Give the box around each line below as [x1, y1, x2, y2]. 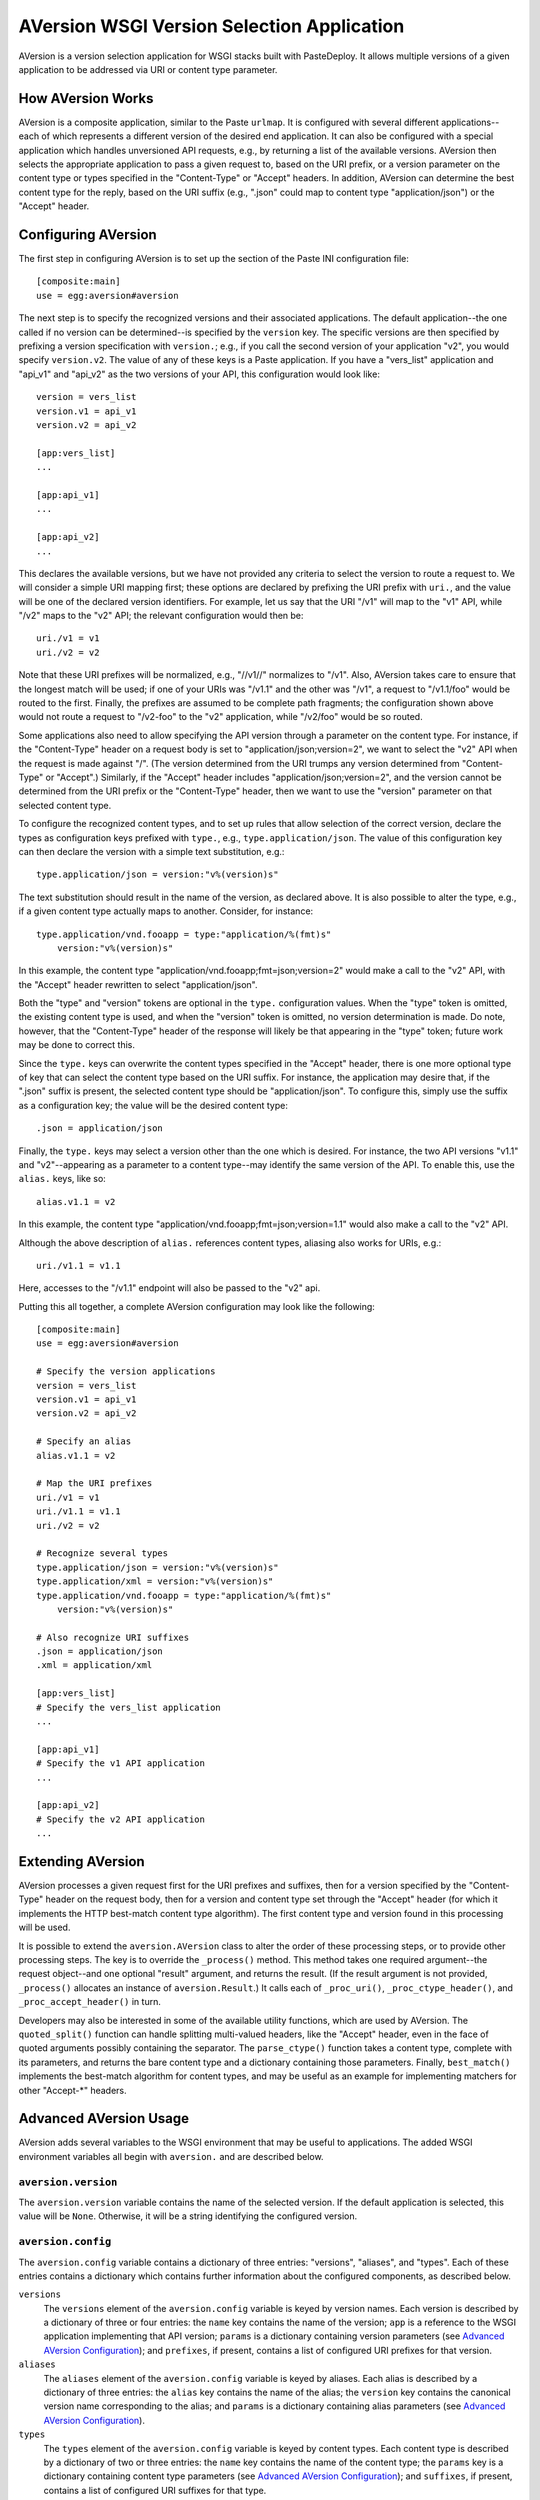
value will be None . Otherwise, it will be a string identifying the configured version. [18, 2210, 358, 2222]
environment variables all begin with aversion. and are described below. [18, 2150, 324, 2162]
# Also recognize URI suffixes [36, 1631, 190, 1643]
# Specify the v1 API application [36, 1758, 205, 1769]
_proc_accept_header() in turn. [18, 1996, 162, 2008]
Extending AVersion [18, 1853, 145, 1870]
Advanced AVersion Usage [18, 2110, 190, 2127]
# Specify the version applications [36, 1366, 216, 1377]
